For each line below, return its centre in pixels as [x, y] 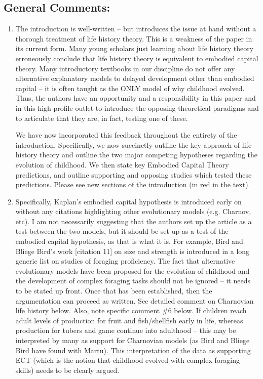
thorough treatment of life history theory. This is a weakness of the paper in [134, 38]
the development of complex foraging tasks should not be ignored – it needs [133, 281]
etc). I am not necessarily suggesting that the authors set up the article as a [134, 221]
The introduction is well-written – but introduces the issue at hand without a [136, 29]
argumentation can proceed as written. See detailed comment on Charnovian [135, 300]
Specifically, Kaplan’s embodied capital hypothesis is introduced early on [128, 201]
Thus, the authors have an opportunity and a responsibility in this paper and [136, 98]
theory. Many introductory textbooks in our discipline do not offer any [125, 68]
